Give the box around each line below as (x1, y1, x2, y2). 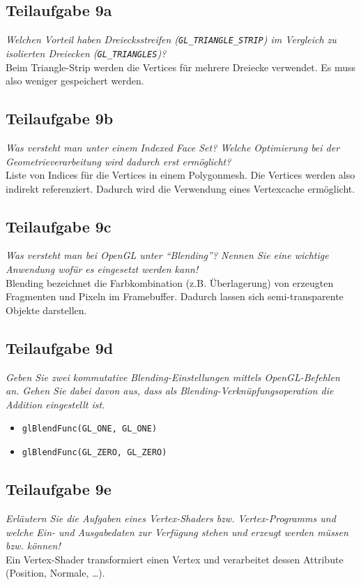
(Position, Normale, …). (6, 565, 105, 580)
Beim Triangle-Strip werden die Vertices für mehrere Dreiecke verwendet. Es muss (6, 59, 356, 74)
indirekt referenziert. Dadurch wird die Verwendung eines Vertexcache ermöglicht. (6, 181, 355, 195)
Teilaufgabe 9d (6, 336, 114, 358)
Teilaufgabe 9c (6, 215, 112, 237)
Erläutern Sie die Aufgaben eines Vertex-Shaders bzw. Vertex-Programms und (6, 510, 336, 525)
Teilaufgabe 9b (6, 108, 114, 129)
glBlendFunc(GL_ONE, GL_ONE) (22, 424, 158, 434)
